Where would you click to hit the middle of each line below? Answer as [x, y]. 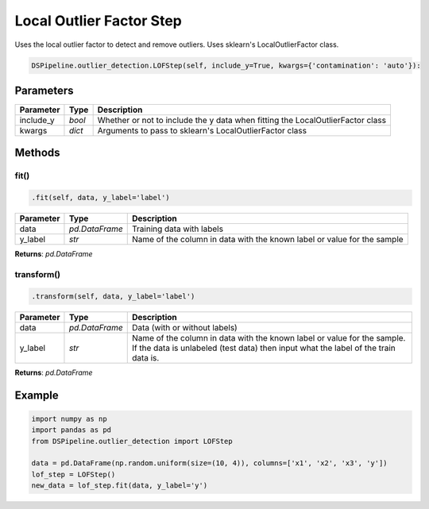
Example [37, 395]
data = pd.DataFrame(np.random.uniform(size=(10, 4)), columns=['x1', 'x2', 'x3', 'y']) [210, 463]
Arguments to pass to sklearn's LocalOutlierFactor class [202, 131]
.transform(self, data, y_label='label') [113, 296]
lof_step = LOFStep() [73, 474]
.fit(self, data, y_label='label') [100, 198]
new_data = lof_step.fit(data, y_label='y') [120, 486]
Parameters [44, 90]
